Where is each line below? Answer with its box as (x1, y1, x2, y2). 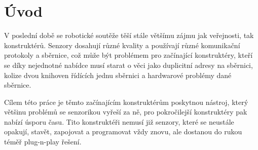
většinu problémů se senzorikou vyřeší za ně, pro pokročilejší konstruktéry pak (4, 106, 247, 117)
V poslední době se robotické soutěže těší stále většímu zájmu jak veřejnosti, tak (4, 30, 254, 41)
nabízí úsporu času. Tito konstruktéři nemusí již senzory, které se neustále (4, 116, 234, 127)
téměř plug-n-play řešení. (4, 136, 82, 147)
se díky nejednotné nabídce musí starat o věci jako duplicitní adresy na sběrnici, (4, 59, 253, 70)
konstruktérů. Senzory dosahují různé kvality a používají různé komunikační (4, 40, 240, 50)
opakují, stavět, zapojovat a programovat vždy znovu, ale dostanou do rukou (4, 126, 242, 137)
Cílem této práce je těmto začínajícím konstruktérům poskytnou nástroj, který (4, 96, 248, 107)
